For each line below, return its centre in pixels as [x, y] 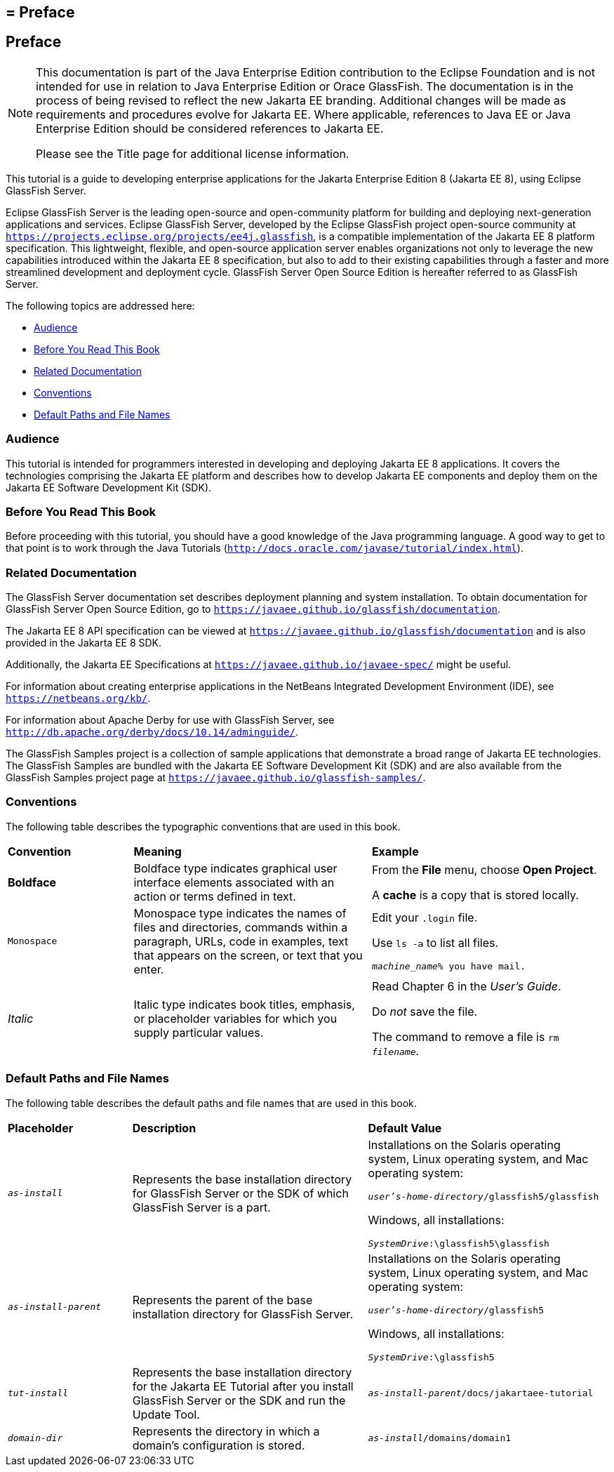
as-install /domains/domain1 [440, 1438]
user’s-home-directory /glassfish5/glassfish [483, 1196]
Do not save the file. [425, 1011]
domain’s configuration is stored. [219, 1445]
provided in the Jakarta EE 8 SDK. [84, 643]
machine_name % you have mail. [449, 967]
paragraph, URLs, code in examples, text [241, 941]
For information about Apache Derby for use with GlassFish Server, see [170, 720]
